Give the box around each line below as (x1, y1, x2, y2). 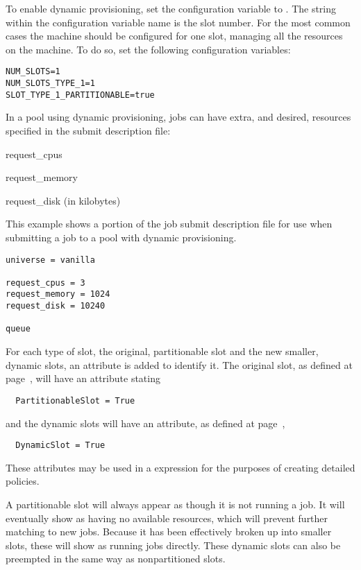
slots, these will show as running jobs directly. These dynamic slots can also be (6, 537, 341, 552)
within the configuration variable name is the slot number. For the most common (6, 15, 351, 29)
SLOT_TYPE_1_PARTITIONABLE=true (6, 89, 155, 100)
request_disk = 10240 (6, 301, 106, 311)
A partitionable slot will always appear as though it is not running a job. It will (6, 496, 345, 511)
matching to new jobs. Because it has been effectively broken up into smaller (6, 524, 332, 539)
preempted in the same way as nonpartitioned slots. (6, 551, 226, 566)
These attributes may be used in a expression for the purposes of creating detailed (6, 460, 355, 474)
